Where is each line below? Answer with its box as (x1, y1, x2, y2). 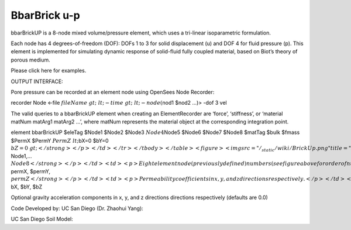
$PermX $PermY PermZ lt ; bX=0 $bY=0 (11, 137, 109, 144)
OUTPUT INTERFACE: (11, 78, 64, 85)
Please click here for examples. (11, 67, 87, 74)
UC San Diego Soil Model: (11, 215, 73, 222)
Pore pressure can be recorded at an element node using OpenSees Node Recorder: (11, 88, 215, 95)
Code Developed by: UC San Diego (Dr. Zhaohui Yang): (11, 205, 143, 212)
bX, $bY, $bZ (11, 183, 43, 190)
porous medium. (11, 56, 50, 63)
